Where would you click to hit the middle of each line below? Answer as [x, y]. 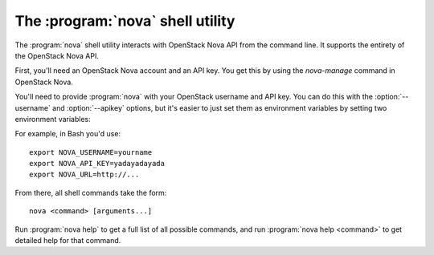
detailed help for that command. [68, 241]
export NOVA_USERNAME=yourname [91, 152]
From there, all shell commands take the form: [91, 192]
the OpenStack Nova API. [57, 55]
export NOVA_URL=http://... [84, 175]
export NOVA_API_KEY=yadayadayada [97, 164]
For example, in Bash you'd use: [68, 134]
